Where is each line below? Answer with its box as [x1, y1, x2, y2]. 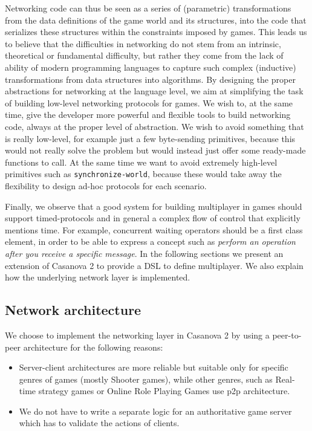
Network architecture [5, 300, 141, 319]
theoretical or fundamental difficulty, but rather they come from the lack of [5, 49, 284, 62]
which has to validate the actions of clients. [19, 416, 180, 429]
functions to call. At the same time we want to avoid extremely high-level [5, 155, 278, 168]
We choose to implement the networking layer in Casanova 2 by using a [5, 328, 270, 341]
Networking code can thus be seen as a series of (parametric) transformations [5, 2, 291, 14]
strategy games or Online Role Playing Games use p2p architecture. [38, 384, 290, 397]
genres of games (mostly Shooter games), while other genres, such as [19, 372, 273, 385]
